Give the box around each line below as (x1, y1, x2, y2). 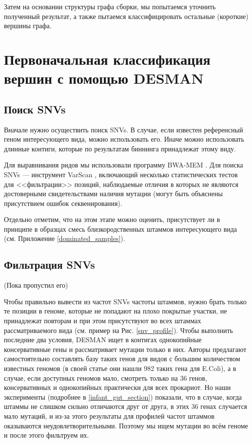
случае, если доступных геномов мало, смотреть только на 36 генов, (4, 372, 207, 383)
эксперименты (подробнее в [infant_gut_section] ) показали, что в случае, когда (4, 391, 242, 402)
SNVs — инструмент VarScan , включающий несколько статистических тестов (4, 169, 238, 179)
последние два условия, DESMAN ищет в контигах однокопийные (4, 334, 202, 345)
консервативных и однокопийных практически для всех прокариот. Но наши (4, 382, 231, 392)
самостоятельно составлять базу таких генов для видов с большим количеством (4, 353, 240, 364)
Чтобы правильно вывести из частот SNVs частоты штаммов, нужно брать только (4, 296, 247, 306)
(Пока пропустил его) (4, 280, 68, 290)
